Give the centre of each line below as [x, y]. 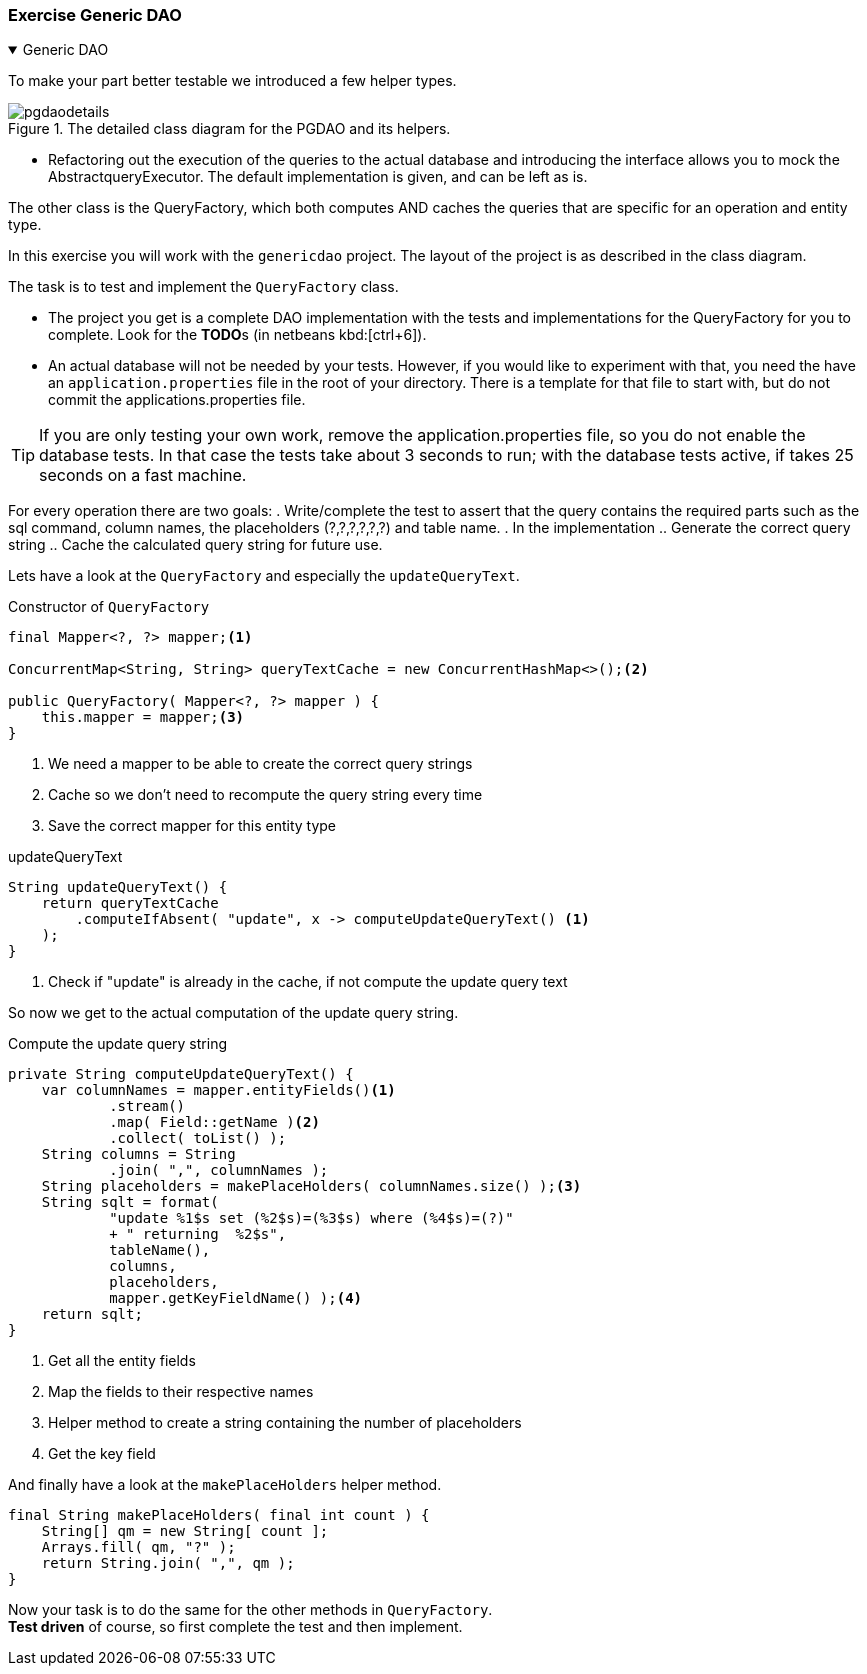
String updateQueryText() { [118, 887]
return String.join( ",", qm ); [168, 1563]
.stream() [147, 1106]
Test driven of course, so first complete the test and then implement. [235, 1627]
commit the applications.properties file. [177, 400]
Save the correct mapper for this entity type [192, 826]
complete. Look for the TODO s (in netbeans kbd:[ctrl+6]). [237, 335]
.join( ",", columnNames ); [219, 1170]
